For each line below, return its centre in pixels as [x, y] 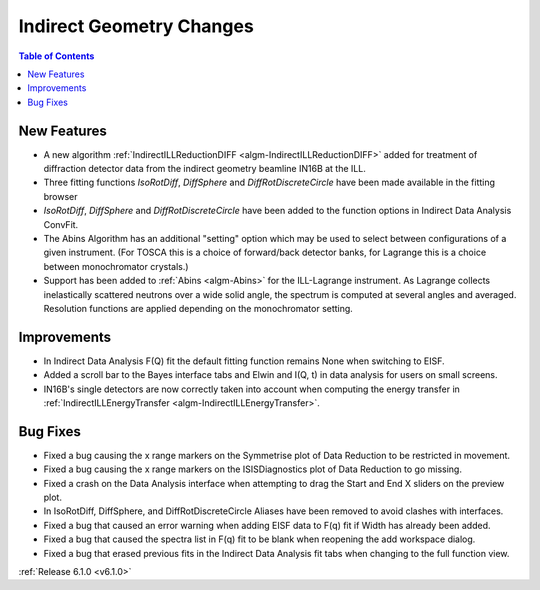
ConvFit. [61, 224]
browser [61, 196]
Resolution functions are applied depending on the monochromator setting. [198, 308]
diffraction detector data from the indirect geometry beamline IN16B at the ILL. [205, 169]
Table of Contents [56, 56]
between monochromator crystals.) [116, 266]
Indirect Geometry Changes [136, 26]
